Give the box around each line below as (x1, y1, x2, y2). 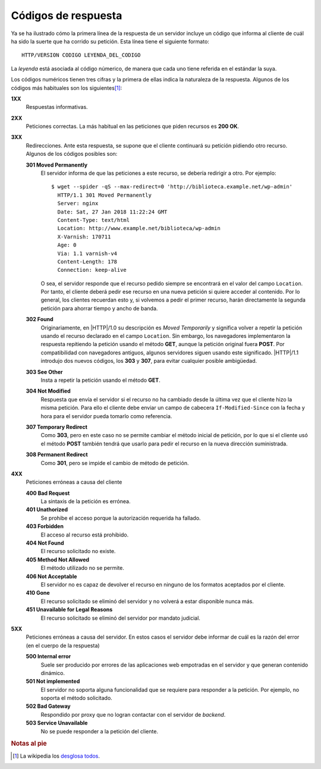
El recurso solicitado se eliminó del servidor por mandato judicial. (40, 614, 200, 622)
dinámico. (40, 669, 65, 676)
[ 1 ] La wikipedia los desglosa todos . (12, 752, 100, 759)
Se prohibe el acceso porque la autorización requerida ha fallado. (40, 514, 202, 522)
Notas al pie (11, 739, 47, 748)
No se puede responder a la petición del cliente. (40, 727, 159, 735)
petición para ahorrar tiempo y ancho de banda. (40, 305, 158, 312)
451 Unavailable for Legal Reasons (26, 606, 113, 613)
